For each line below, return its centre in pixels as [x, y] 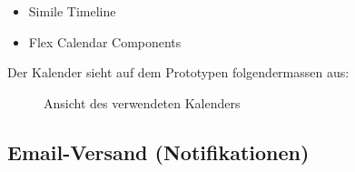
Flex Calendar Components [105, 41]
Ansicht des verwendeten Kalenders [142, 102]
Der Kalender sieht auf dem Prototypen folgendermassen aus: [178, 72]
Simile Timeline [72, 11]
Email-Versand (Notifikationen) [158, 152]
